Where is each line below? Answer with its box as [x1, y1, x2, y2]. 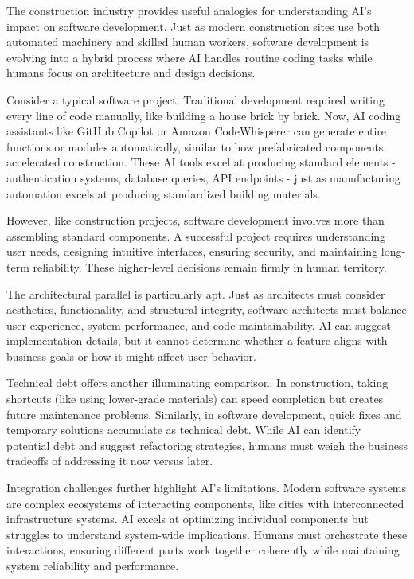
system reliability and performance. [6, 557, 179, 573]
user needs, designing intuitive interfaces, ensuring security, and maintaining [6, 243, 378, 260]
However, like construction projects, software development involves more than [6, 212, 385, 229]
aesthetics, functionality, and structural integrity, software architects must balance [6, 301, 407, 318]
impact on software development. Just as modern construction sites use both [6, 18, 381, 34]
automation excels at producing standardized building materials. [6, 185, 321, 201]
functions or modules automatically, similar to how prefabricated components [6, 138, 384, 155]
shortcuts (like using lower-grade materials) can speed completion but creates [6, 390, 384, 407]
